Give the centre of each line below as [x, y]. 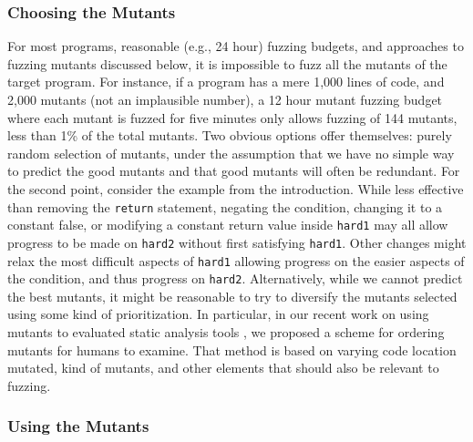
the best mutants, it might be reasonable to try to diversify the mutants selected [232, 296]
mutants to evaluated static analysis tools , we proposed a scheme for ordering [226, 332]
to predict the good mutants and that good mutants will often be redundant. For [234, 171]
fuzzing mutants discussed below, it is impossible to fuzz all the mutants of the [227, 63]
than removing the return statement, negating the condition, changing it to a [225, 206]
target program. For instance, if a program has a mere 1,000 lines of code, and [226, 82]
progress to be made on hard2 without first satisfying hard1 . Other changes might [237, 242]
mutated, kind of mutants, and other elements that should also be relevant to [223, 368]
